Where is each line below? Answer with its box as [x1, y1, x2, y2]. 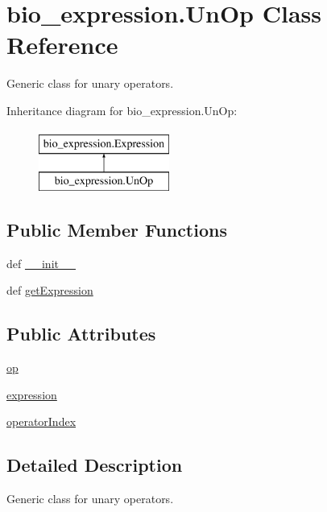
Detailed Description [6, 452, 183, 477]
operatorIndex [6, 413, 77, 430]
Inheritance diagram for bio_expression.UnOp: [6, 101, 238, 118]
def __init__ [6, 254, 76, 271]
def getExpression [6, 282, 93, 299]
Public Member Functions [6, 217, 227, 242]
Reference [6, 28, 118, 61]
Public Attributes [6, 321, 156, 346]
